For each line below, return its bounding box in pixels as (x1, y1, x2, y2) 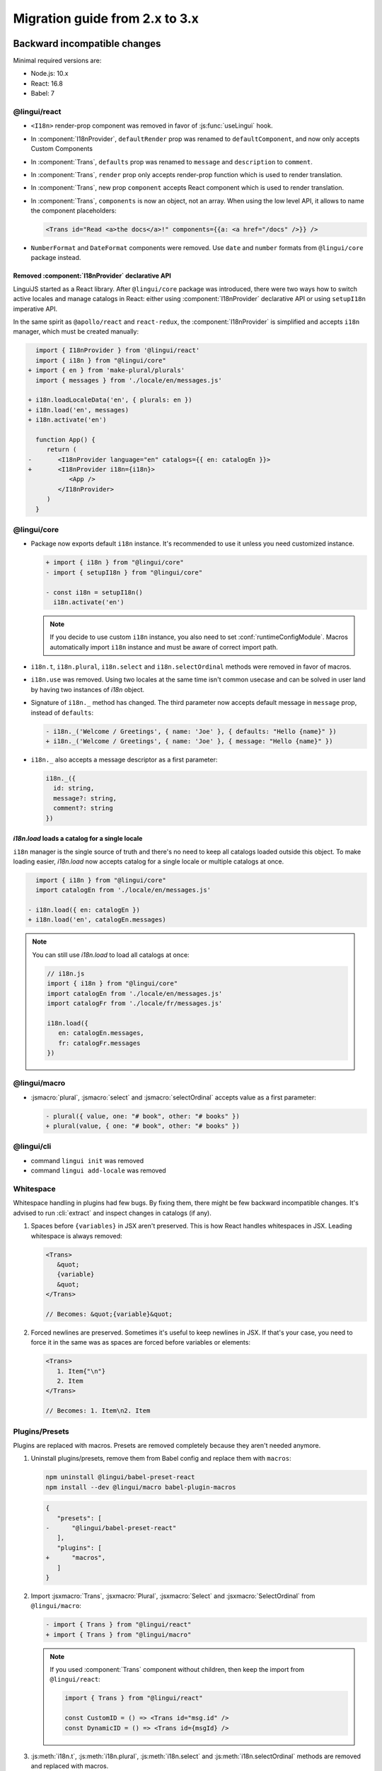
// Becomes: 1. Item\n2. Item (45, 1407, 151, 1415)
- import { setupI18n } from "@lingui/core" (45, 568, 203, 577)
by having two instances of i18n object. (30, 685, 145, 694)
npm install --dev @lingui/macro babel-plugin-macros (45, 1483, 236, 1491)
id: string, (53, 784, 95, 793)
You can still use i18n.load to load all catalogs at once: (32, 950, 190, 959)
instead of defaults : (30, 708, 94, 717)
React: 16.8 (30, 79, 63, 88)
